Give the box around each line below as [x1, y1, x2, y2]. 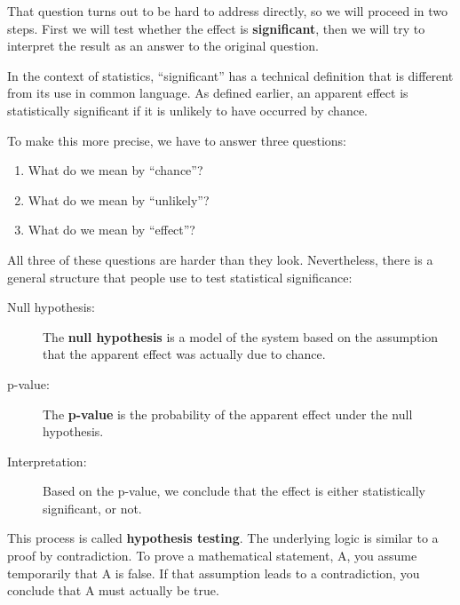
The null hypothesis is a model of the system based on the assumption [43, 327, 439, 346]
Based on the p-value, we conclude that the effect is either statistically [43, 482, 425, 500]
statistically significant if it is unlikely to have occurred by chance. [7, 100, 368, 119]
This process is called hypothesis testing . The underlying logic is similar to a [7, 529, 439, 547]
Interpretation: [7, 451, 87, 470]
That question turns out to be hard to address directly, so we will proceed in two [7, 2, 448, 20]
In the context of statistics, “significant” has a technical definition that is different [7, 66, 454, 84]
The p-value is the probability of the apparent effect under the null [43, 404, 413, 423]
